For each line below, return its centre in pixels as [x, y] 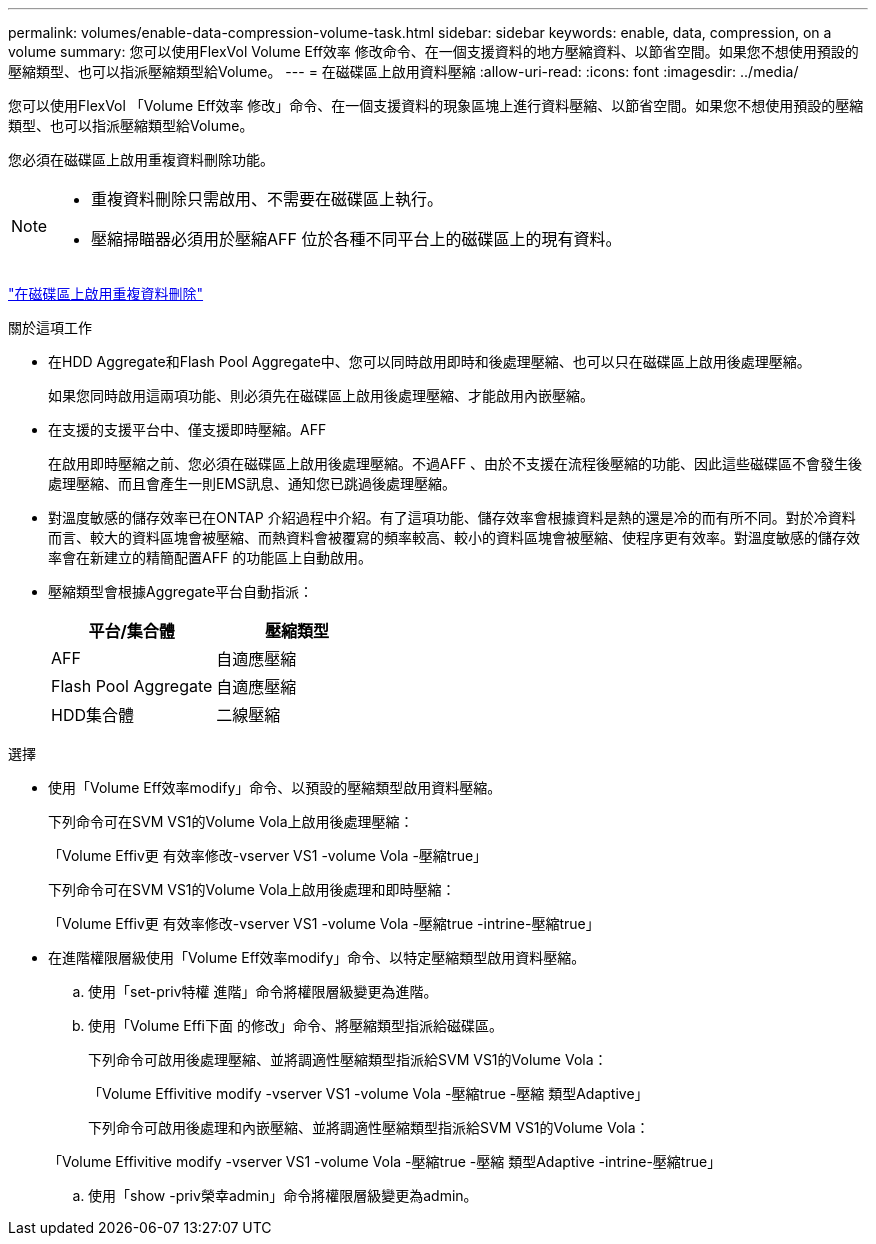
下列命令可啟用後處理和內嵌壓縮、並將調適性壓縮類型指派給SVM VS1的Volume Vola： [369, 1127]
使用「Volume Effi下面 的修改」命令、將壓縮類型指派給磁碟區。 [295, 1025]
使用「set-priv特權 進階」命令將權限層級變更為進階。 [263, 991]
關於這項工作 [50, 327]
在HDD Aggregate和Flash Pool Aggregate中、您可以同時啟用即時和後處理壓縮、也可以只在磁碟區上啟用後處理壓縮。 [429, 361]
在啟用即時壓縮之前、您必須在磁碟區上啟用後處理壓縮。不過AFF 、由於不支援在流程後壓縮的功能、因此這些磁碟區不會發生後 [455, 463]
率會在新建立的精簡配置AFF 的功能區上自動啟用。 [210, 557]
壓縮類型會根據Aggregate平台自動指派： [181, 591]
